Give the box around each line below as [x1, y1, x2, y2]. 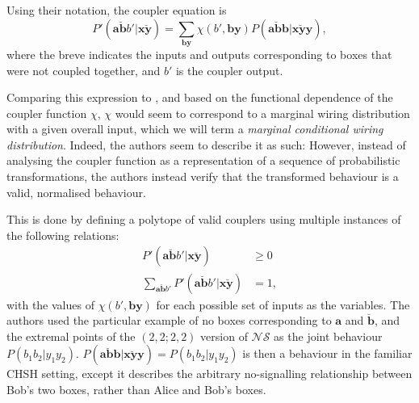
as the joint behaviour [274, 327, 383, 344]
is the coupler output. [175, 61, 283, 78]
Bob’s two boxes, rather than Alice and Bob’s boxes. [6, 380, 266, 397]
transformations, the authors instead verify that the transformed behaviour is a [6, 168, 399, 185]
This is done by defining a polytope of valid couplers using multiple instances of [6, 211, 401, 228]
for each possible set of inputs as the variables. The [156, 296, 410, 313]
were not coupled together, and [6, 61, 161, 78]
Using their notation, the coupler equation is [6, 2, 227, 18]
